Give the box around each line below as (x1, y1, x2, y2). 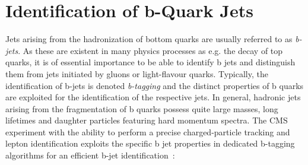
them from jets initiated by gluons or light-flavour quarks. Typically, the (5, 67, 268, 80)
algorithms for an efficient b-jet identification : (5, 149, 175, 161)
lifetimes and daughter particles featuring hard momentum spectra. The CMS (5, 114, 288, 126)
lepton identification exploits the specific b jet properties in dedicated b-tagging (5, 137, 295, 150)
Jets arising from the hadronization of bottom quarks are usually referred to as (5, 33, 293, 45)
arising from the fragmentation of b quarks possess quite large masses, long (5, 102, 278, 115)
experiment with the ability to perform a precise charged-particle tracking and (5, 125, 290, 138)
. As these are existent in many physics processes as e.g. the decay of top (18, 44, 283, 56)
